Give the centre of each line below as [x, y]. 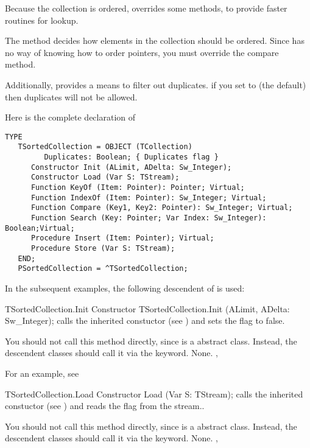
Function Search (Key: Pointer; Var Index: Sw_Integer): [149, 218]
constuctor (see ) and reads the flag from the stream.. [105, 406]
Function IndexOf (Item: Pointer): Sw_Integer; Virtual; [149, 198]
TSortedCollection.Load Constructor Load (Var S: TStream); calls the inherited [154, 394]
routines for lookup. [42, 20]
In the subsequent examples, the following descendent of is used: [125, 288]
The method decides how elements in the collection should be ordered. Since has [155, 40]
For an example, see [42, 373]
